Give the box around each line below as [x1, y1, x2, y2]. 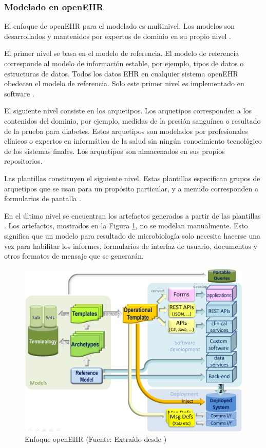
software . [4, 88, 34, 99]
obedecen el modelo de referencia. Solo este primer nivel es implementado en [4, 78, 244, 89]
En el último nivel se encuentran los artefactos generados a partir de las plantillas [4, 210, 261, 221]
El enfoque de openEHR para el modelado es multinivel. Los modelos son [4, 21, 235, 31]
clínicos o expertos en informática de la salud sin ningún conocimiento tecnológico [4, 135, 262, 146]
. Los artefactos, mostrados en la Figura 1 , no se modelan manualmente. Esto [4, 220, 248, 231]
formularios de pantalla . [4, 193, 81, 204]
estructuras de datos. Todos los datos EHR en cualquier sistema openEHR [4, 68, 238, 79]
